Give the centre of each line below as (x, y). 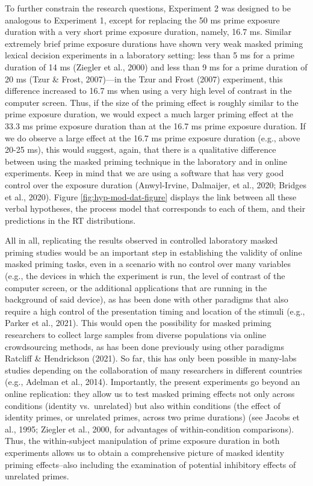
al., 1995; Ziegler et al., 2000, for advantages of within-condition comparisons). (150, 429)
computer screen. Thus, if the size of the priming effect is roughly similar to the (152, 102)
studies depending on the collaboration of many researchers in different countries (154, 370)
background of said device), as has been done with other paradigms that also (147, 299)
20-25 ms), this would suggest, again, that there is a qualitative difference (141, 149)
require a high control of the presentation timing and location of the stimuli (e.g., (155, 311)
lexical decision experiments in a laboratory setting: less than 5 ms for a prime (150, 55)
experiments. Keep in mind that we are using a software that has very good (144, 173)
